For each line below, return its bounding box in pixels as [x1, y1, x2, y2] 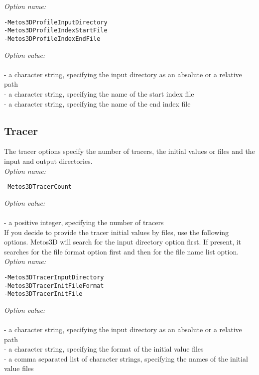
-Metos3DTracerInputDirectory [4, 273, 104, 281]
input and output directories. [4, 155, 93, 166]
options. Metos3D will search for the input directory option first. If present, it [4, 237, 242, 247]
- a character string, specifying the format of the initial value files [4, 344, 204, 354]
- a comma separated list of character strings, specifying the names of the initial [4, 353, 248, 364]
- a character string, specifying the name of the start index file [4, 88, 194, 99]
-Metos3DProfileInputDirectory [4, 18, 108, 26]
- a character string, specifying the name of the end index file [4, 98, 191, 109]
